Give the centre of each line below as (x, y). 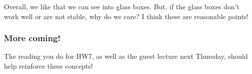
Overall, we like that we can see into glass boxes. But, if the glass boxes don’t (122, 6)
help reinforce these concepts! (49, 66)
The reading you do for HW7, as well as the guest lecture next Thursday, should (126, 56)
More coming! (32, 38)
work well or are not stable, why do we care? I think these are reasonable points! (126, 16)
